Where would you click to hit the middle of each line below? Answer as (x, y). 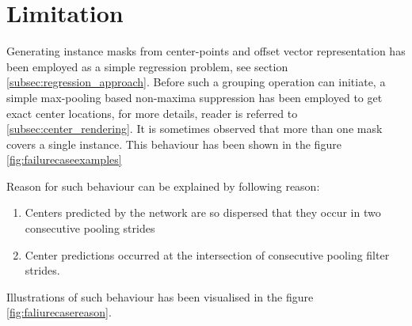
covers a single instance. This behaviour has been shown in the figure (174, 144)
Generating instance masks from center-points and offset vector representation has (206, 51)
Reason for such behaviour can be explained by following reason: (163, 186)
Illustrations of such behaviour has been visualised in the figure (160, 296)
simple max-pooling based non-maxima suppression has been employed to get (195, 97)
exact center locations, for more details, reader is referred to (152, 113)
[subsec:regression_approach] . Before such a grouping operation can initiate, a (196, 82)
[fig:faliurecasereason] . (59, 312)
